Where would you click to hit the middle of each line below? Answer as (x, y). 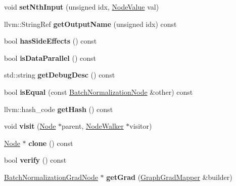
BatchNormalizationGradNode (51, 177)
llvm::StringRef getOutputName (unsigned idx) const (90, 24)
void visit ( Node (30, 126)
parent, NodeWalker (93, 126)
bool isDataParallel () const (50, 58)
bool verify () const (35, 160)
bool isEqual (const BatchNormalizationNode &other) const (99, 91)
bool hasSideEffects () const (51, 41)
